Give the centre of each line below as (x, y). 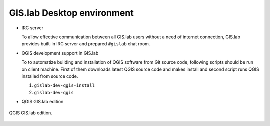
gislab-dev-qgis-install (64, 85)
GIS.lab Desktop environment (72, 13)
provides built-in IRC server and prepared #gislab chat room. (86, 44)
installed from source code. (50, 76)
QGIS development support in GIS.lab (60, 53)
